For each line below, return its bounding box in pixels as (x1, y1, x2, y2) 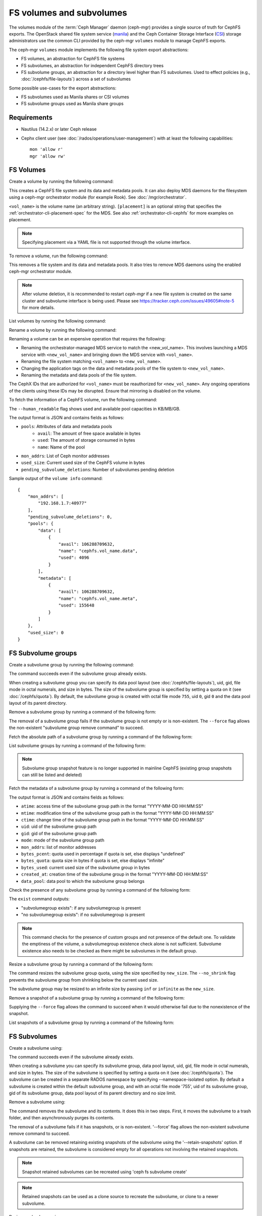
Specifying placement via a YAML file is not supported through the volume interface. (22, 239, 191, 245)
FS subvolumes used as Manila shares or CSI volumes (21, 94, 130, 100)
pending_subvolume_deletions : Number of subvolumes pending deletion (21, 466, 175, 472)
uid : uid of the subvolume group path (21, 823, 97, 829)
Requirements (9, 113, 53, 122)
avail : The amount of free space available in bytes (37, 430, 141, 436)
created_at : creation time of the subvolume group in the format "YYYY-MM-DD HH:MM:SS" (21, 871, 208, 877)
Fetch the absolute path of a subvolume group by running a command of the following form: (9, 733, 193, 739)
